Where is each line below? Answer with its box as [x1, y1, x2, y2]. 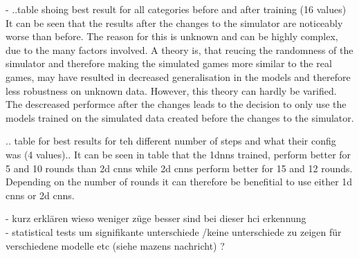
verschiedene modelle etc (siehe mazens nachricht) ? [6, 238, 225, 252]
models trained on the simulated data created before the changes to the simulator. [6, 110, 354, 125]
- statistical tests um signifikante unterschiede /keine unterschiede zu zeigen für [6, 224, 342, 239]
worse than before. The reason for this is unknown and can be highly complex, [6, 29, 338, 44]
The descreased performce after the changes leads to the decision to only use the [6, 97, 347, 111]
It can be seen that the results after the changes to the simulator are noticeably [6, 15, 343, 30]
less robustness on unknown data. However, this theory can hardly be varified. [6, 83, 337, 98]
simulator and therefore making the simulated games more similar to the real [6, 56, 332, 71]
